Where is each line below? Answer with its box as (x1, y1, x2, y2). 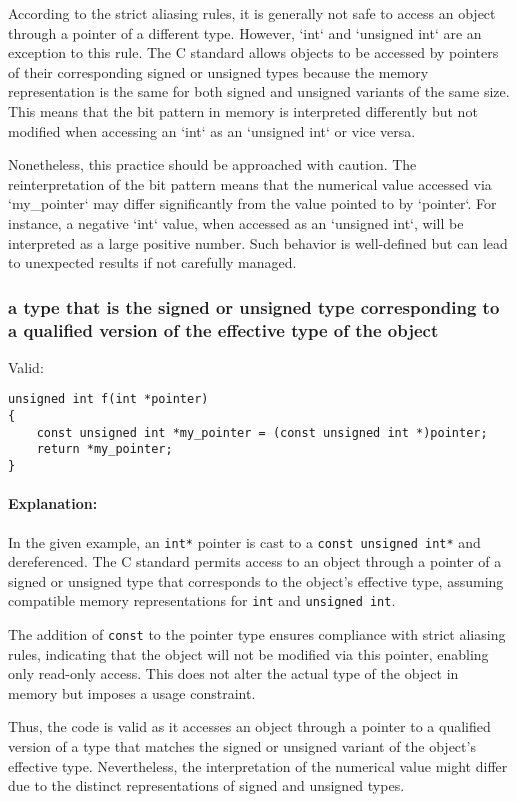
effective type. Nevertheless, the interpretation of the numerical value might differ (8, 755, 508, 776)
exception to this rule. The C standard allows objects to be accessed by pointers (8, 42, 499, 63)
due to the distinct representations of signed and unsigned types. (8, 775, 405, 796)
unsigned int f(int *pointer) (8, 392, 209, 407)
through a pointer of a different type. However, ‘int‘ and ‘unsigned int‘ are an (8, 22, 482, 43)
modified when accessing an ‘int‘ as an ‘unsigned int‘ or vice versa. (8, 120, 416, 141)
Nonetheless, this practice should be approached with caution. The (8, 154, 417, 175)
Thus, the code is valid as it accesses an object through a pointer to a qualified (8, 716, 491, 737)
